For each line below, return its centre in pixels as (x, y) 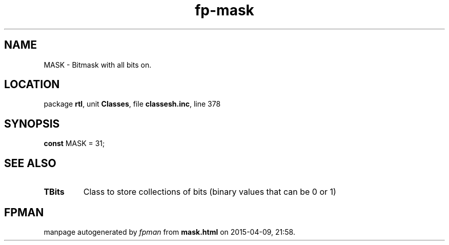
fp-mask (224, 10)
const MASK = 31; (74, 144)
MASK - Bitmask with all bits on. (98, 65)
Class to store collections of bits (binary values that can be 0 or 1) (210, 192)
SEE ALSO (30, 163)
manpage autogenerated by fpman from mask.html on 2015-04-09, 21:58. (169, 232)
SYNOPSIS (32, 124)
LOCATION (32, 85)
